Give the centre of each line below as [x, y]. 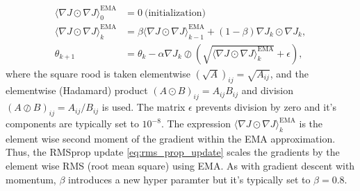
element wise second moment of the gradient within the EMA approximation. [171, 138]
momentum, [31, 179]
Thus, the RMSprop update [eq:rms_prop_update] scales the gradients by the [173, 152]
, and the [289, 73]
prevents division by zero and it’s [266, 107]
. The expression [196, 124]
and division [268, 90]
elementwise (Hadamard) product [77, 90]
